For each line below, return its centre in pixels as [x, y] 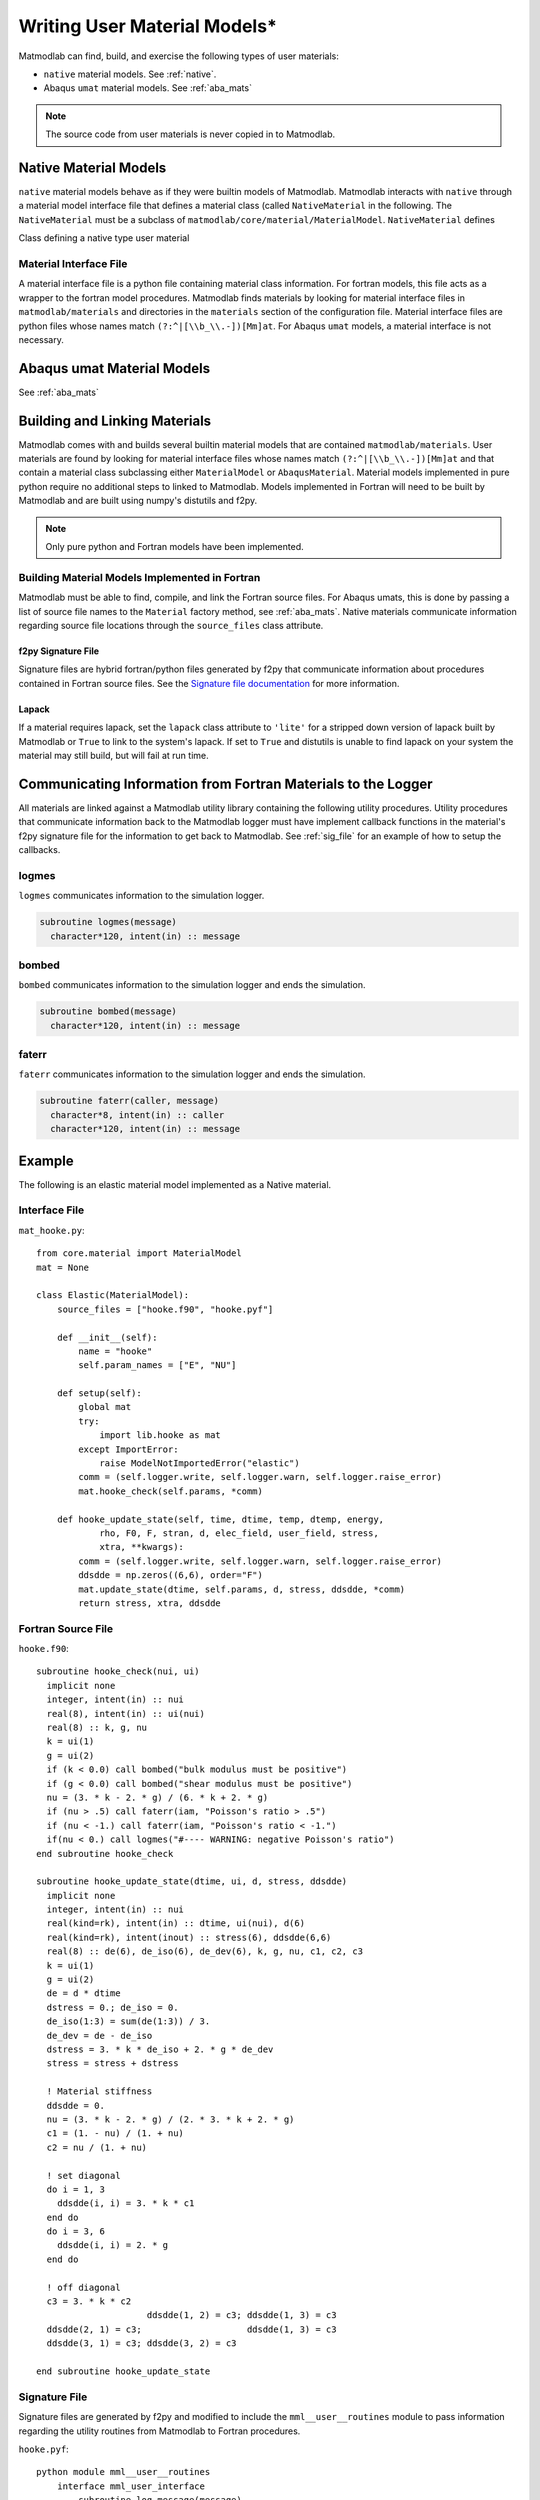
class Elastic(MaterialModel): [113, 1295]
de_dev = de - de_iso [99, 2035]
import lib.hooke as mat [160, 1435]
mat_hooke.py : [51, 1230]
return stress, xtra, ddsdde [150, 1603]
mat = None [63, 1267]
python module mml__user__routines [123, 2472]
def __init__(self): [107, 1337]
